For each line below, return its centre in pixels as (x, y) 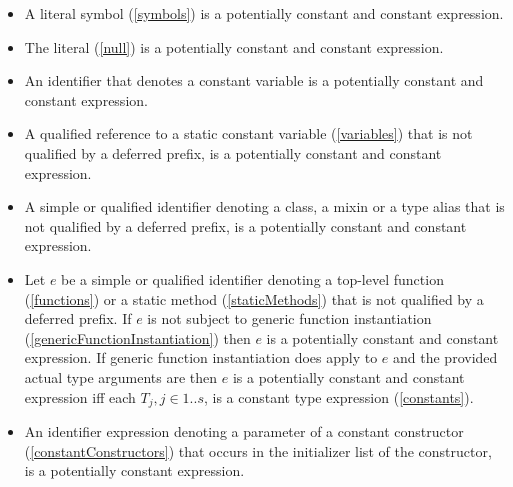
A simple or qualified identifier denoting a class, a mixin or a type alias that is (264, 206)
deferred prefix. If (78, 318)
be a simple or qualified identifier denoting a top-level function (252, 278)
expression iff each (80, 396)
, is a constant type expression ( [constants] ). (338, 396)
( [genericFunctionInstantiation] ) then (137, 337)
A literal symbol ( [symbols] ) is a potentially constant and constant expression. (264, 13)
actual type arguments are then (121, 376)
